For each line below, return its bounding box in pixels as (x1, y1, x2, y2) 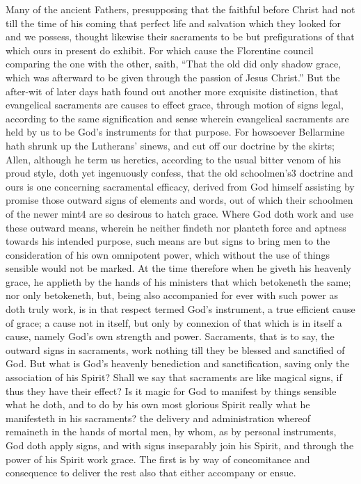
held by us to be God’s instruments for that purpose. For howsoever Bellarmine (6, 124, 345, 139)
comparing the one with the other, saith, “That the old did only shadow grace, (6, 56, 342, 71)
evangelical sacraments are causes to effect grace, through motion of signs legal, (6, 97, 344, 112)
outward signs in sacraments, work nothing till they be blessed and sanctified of (6, 342, 345, 357)
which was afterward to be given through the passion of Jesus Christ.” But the (6, 70, 340, 84)
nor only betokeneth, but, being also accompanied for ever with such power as (6, 288, 338, 302)
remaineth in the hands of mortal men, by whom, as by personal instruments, (6, 424, 337, 439)
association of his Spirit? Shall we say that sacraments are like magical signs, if (6, 370, 342, 385)
